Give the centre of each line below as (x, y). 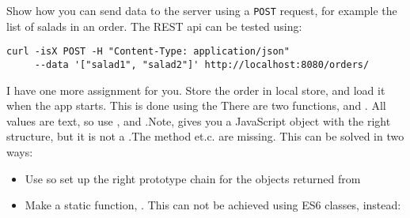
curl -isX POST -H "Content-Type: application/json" (148, 52)
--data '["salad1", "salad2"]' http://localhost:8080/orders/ (202, 64)
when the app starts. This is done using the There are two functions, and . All (196, 105)
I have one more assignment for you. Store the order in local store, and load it (196, 90)
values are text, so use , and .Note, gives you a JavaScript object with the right (199, 120)
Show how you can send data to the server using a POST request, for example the (202, 10)
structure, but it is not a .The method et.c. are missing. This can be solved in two (205, 136)
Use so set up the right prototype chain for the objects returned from (193, 178)
